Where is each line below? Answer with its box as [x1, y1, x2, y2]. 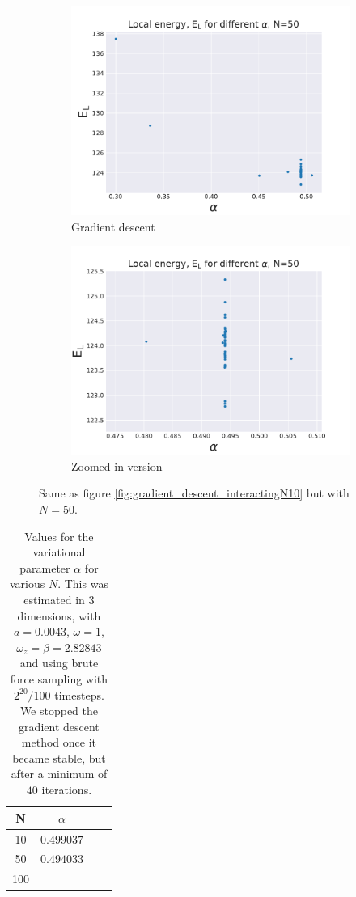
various [9, 575, 45, 592]
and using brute [19, 654, 99, 671]
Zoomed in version [71, 457, 163, 474]
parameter [19, 559, 70, 576]
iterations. [41, 781, 92, 798]
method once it [21, 734, 97, 751]
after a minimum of [11, 765, 108, 782]
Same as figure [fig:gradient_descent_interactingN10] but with [39, 484, 350, 501]
